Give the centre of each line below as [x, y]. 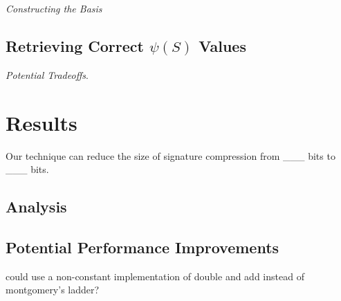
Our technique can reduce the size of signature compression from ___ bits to [170, 155]
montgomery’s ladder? [53, 290]
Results [42, 122]
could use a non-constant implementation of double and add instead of [155, 276]
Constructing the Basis [54, 8]
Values [222, 45]
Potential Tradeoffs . [47, 74]
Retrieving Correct [75, 45]
